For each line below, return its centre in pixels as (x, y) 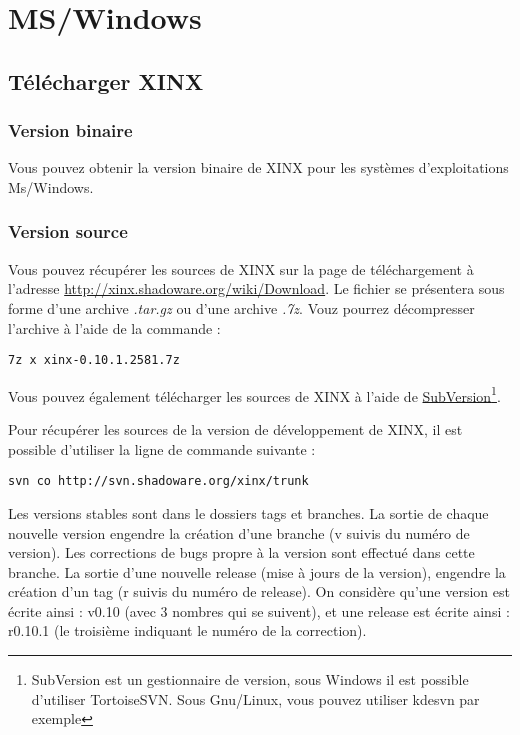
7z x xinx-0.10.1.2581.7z (94, 360)
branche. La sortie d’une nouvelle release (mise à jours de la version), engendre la (257, 571)
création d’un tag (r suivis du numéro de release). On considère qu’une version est (259, 591)
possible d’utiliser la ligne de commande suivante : (162, 448)
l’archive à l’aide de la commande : (114, 327)
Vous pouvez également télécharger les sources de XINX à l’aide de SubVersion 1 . (254, 394)
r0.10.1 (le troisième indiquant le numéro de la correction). (187, 630)
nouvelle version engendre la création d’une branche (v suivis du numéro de (239, 532)
